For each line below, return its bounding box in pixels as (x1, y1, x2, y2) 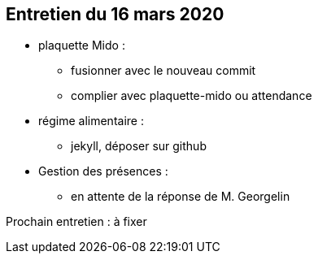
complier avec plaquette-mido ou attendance (71, 89, 312, 103)
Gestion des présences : (38, 164, 168, 179)
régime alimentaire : (38, 114, 144, 128)
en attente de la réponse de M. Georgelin (71, 189, 290, 204)
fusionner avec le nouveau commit (71, 63, 256, 78)
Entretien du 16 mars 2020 (6, 4, 224, 24)
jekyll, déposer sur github (71, 139, 207, 154)
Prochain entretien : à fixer (6, 214, 147, 229)
